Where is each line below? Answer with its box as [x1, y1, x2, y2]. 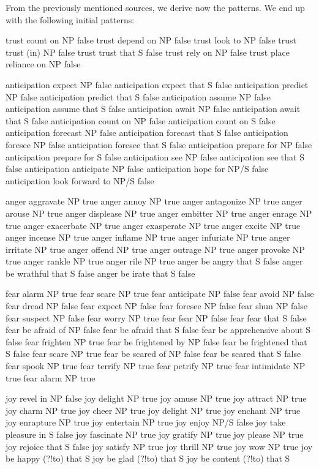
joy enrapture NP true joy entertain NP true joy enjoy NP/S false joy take [6, 416, 286, 429]
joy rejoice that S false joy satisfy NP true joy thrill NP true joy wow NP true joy [6, 440, 313, 452]
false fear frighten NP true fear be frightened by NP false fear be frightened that [6, 335, 307, 348]
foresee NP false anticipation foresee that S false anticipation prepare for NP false [6, 138, 312, 151]
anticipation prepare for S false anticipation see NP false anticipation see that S [6, 150, 304, 163]
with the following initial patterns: [6, 13, 135, 26]
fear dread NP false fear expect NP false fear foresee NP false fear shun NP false [6, 299, 307, 312]
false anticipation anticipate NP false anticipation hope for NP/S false [6, 162, 269, 175]
